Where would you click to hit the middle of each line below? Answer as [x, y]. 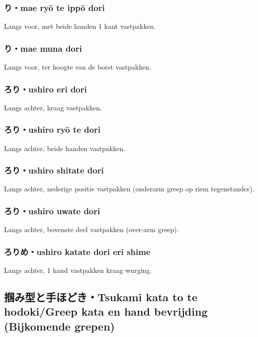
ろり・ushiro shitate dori [54, 170]
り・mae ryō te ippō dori [54, 7]
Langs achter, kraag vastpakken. [53, 107]
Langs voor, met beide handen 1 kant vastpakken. [80, 26]
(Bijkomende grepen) [59, 326]
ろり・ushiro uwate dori [52, 211]
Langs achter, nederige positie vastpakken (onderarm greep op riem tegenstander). [129, 189]
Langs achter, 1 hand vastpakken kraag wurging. [78, 270]
